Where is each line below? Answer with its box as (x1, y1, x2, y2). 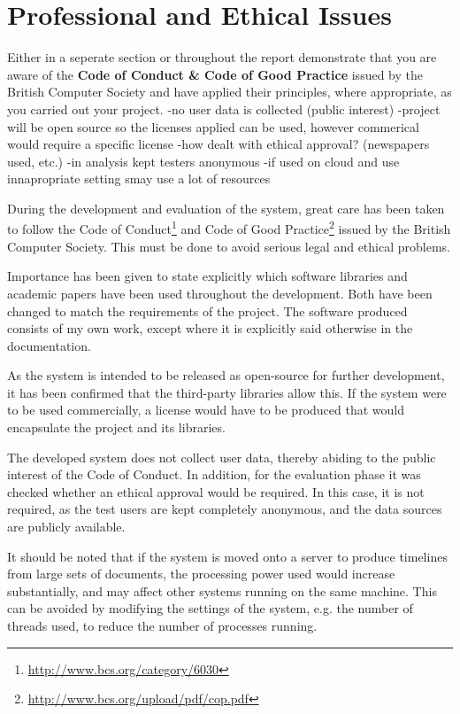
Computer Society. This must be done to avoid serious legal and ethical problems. (7, 237, 450, 255)
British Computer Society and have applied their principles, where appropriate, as (7, 82, 452, 101)
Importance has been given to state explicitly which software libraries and (7, 267, 408, 285)
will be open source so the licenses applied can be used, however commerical (7, 117, 419, 136)
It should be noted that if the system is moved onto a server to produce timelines (7, 547, 448, 565)
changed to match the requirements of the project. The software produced (7, 301, 408, 320)
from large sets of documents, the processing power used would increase (7, 564, 395, 583)
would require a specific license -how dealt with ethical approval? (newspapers (7, 135, 430, 153)
